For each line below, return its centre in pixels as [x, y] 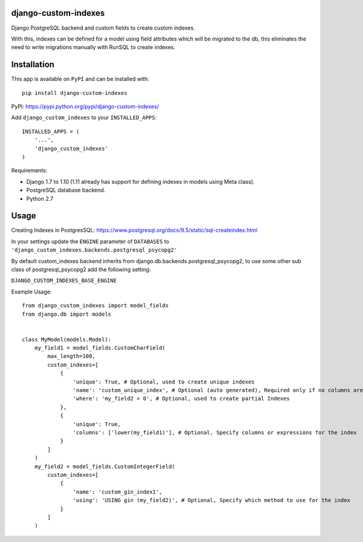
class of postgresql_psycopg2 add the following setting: [81, 269]
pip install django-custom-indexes [75, 93]
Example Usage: [31, 292]
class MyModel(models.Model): [67, 339]
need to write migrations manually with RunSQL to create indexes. [93, 47]
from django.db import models [67, 314]
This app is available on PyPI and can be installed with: [80, 79]
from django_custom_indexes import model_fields [95, 306]
